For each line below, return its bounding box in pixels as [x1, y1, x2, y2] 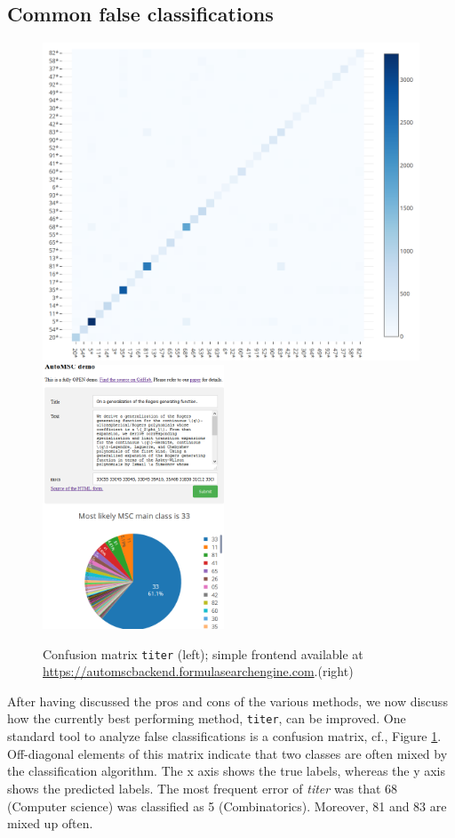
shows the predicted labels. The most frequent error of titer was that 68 [7, 778, 398, 797]
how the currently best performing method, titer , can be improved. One [7, 709, 406, 728]
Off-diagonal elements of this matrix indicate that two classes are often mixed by [7, 744, 448, 762]
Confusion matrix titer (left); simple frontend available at [43, 644, 363, 663]
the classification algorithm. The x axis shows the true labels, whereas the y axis [7, 761, 446, 780]
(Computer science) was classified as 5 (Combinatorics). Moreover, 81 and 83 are [7, 796, 447, 815]
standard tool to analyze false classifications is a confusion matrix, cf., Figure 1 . [7, 727, 442, 745]
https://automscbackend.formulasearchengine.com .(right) [43, 662, 354, 681]
